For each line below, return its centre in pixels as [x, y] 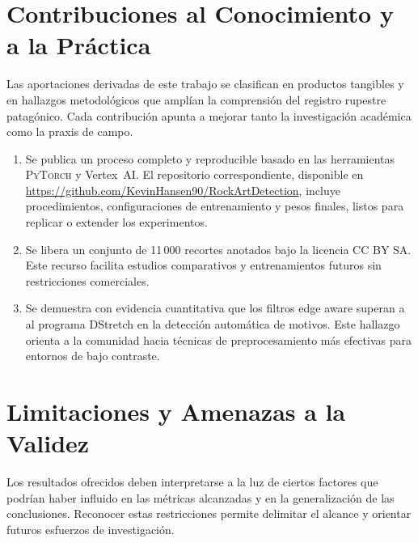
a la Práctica [79, 45]
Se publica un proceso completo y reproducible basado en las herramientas [210, 158]
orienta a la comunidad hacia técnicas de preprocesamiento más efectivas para [218, 339]
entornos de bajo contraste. [93, 356]
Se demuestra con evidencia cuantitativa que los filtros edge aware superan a [215, 308]
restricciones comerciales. [87, 280]
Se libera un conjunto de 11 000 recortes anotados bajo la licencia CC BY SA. [218, 249]
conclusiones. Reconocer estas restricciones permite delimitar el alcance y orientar [209, 513]
